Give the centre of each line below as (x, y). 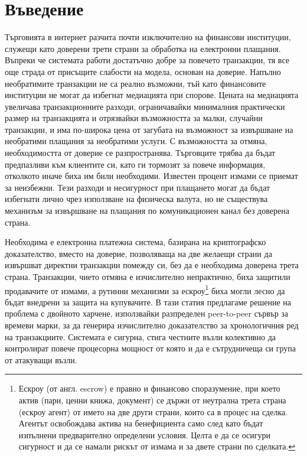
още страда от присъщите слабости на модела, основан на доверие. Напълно (143, 71)
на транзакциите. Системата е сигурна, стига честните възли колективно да (140, 336)
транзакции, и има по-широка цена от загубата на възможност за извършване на (149, 129)
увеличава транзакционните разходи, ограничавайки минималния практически (145, 106)
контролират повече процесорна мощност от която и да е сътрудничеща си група (151, 348)
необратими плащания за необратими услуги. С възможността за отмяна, (136, 141)
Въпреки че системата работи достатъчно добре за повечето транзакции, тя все (147, 60)
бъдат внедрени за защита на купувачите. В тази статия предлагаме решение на (148, 302)
